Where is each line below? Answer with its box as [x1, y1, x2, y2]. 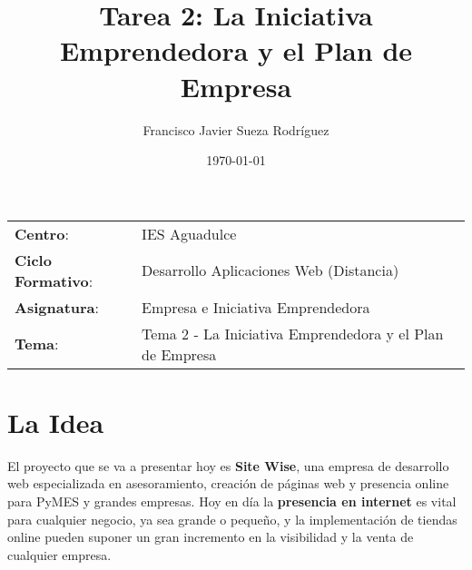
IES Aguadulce [142, 222, 237, 244]
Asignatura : [15, 296, 99, 318]
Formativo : [15, 270, 93, 291]
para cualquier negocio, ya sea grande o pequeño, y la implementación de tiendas [7, 509, 457, 528]
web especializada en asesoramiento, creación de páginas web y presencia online [7, 474, 449, 493]
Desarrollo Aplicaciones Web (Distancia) [142, 260, 399, 281]
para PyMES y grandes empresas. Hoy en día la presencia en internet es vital [7, 492, 457, 510]
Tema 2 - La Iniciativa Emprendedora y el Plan [142, 322, 444, 344]
